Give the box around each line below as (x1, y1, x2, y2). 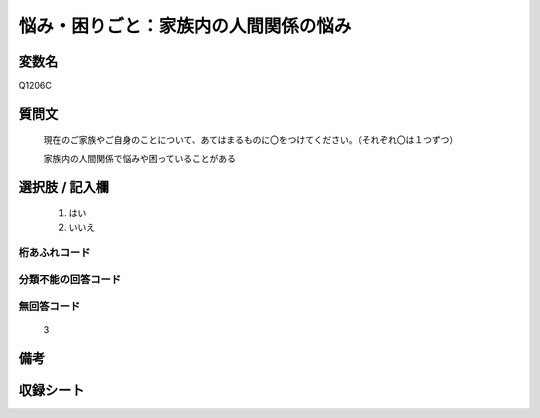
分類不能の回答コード (18, 272, 122, 286)
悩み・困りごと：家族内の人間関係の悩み (18, 15, 352, 37)
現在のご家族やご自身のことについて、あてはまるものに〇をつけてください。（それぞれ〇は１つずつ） (43, 134, 459, 146)
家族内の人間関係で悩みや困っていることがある (43, 152, 237, 164)
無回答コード (18, 299, 81, 313)
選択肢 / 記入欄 (18, 178, 110, 195)
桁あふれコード (18, 246, 91, 260)
